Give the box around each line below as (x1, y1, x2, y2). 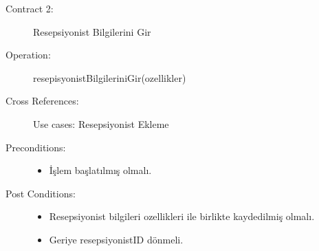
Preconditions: (5, 140, 66, 154)
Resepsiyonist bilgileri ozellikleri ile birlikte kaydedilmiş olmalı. (49, 209, 315, 223)
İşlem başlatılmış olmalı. (49, 163, 152, 177)
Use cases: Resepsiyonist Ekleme (33, 116, 169, 131)
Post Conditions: (5, 186, 76, 200)
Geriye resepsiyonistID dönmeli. (49, 232, 184, 246)
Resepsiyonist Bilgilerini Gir (33, 24, 151, 39)
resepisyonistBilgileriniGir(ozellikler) (33, 70, 186, 85)
